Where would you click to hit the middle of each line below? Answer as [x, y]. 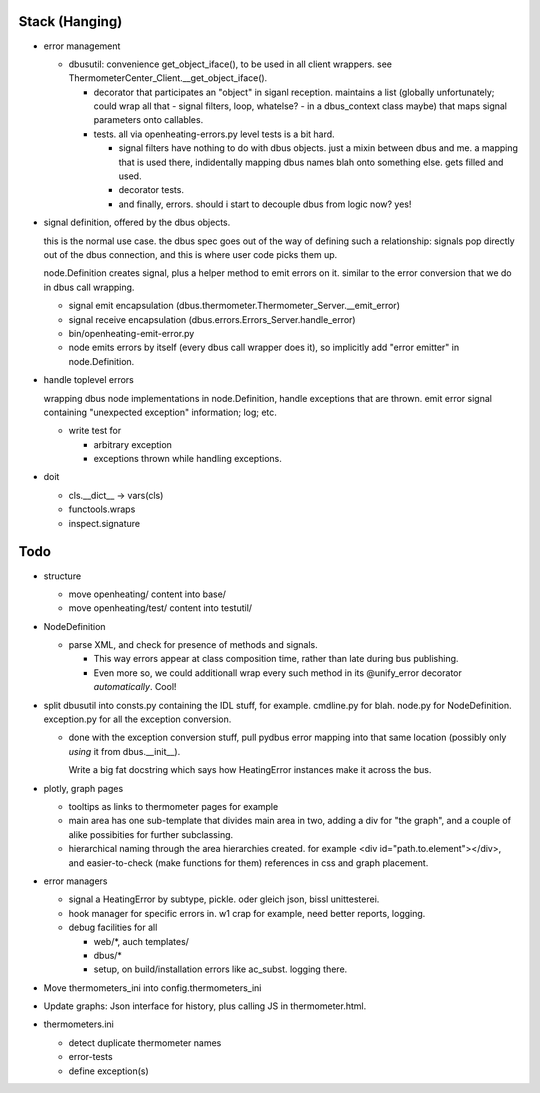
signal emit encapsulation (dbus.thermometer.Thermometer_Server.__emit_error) [234, 306]
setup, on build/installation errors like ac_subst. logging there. [220, 969]
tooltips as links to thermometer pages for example [173, 806]
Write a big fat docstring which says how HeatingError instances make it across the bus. [250, 770]
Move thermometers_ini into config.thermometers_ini [152, 987]
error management [82, 46]
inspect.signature [104, 523]
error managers [75, 881]
